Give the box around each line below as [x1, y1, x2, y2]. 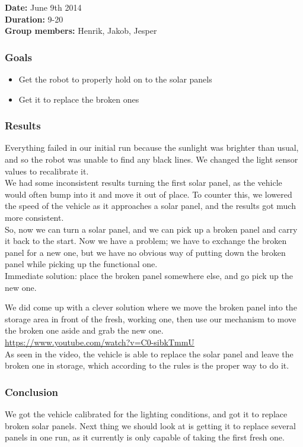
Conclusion [5, 384, 58, 399]
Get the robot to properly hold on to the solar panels [18, 73, 212, 85]
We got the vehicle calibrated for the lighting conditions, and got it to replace [5, 407, 288, 420]
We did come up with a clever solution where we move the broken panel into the [5, 301, 297, 313]
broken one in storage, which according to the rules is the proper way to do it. [5, 359, 289, 372]
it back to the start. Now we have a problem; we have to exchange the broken [5, 234, 287, 247]
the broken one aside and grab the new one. [5, 324, 164, 337]
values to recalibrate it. [5, 164, 89, 177]
